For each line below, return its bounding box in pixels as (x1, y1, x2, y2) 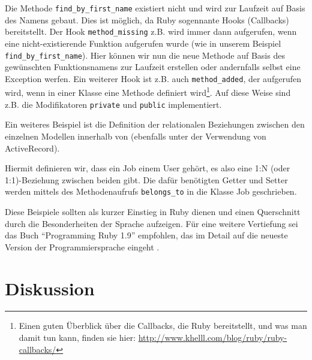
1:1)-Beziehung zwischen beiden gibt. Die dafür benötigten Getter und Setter (5, 173, 288, 186)
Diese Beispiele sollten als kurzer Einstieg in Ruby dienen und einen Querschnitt (5, 205, 301, 217)
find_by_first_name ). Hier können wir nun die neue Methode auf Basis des (5, 49, 285, 61)
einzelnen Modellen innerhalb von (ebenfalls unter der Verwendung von (5, 129, 266, 142)
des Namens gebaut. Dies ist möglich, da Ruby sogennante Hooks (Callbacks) (5, 13, 289, 26)
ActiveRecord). (5, 141, 60, 154)
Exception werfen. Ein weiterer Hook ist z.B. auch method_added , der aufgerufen (5, 72, 301, 84)
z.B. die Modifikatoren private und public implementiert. (5, 98, 222, 110)
